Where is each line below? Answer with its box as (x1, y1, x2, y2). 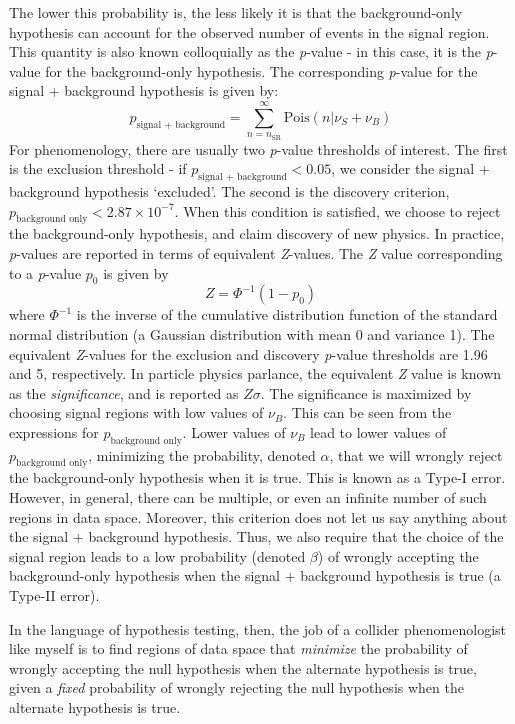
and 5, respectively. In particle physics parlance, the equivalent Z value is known (9, 363, 502, 384)
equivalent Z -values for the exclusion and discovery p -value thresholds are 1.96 (9, 343, 488, 364)
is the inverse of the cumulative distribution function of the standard (76, 304, 498, 325)
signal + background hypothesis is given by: (9, 80, 279, 101)
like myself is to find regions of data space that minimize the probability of (9, 638, 468, 659)
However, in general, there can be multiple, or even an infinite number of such (9, 487, 487, 508)
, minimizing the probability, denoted (88, 444, 316, 465)
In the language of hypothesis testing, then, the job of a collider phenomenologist (9, 618, 506, 639)
